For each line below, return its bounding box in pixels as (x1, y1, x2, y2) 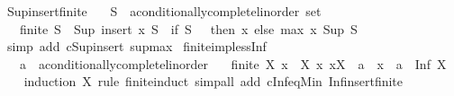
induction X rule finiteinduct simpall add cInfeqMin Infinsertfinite (23, 72, 404, 91)
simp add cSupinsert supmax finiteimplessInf (6, 37, 267, 56)
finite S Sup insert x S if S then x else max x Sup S (19, 19, 358, 38)
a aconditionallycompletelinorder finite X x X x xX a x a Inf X (19, 54, 447, 73)
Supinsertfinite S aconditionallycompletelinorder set (6, 2, 322, 20)
